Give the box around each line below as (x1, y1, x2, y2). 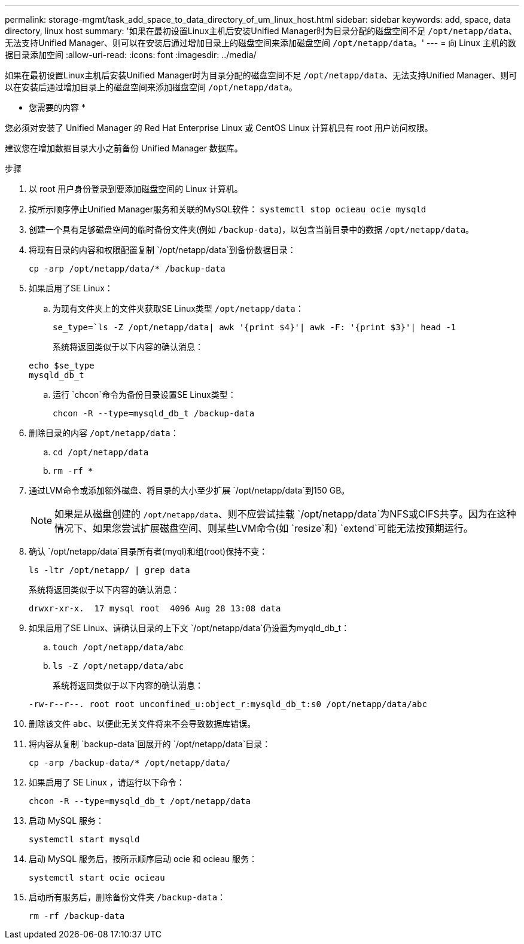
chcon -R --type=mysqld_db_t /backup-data (53, 409, 255, 418)
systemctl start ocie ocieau (29, 873, 165, 882)
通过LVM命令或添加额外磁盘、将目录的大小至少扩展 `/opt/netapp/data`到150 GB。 (29, 485, 350, 495)
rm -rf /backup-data (29, 911, 125, 921)
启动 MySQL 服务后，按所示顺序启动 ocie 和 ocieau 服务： (29, 854, 257, 864)
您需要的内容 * (29, 102, 86, 112)
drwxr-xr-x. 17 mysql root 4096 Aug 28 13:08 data (29, 604, 281, 613)
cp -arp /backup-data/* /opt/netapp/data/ (29, 758, 231, 768)
